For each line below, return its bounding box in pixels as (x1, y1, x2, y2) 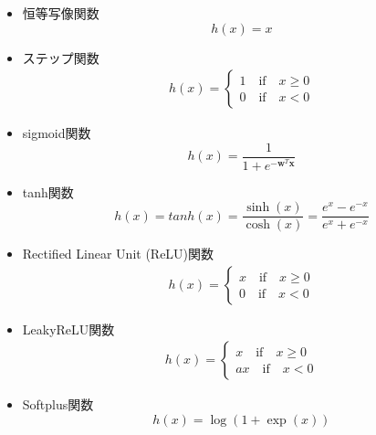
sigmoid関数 (22, 123, 91, 143)
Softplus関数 (22, 395, 94, 414)
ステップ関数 (22, 48, 99, 67)
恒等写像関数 (22, 4, 99, 22)
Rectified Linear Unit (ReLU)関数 (22, 244, 214, 263)
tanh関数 (22, 182, 74, 201)
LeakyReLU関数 (22, 319, 115, 338)
